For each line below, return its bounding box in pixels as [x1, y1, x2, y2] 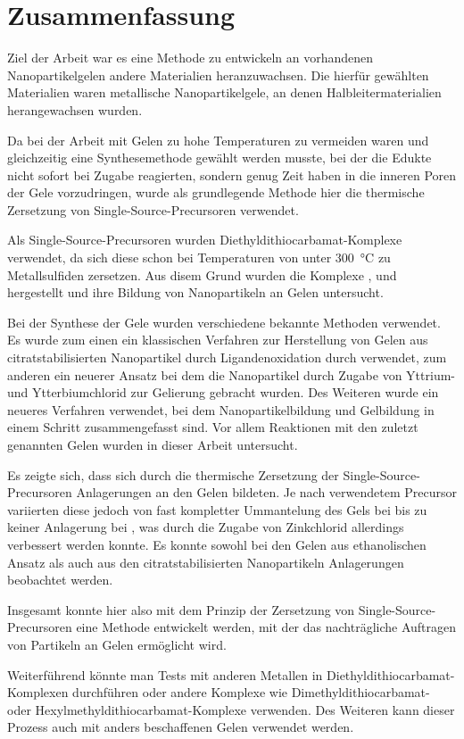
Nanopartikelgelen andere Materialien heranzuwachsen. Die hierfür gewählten [7, 65, 429, 84]
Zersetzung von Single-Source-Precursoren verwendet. [7, 200, 299, 219]
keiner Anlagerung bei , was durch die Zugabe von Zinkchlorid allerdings [7, 518, 404, 536]
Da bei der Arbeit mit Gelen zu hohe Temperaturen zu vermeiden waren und [7, 130, 429, 149]
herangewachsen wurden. [7, 100, 143, 119]
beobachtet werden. [7, 570, 113, 589]
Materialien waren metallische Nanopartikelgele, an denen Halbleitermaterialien [7, 83, 442, 102]
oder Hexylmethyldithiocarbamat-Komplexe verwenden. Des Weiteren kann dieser [7, 700, 455, 718]
